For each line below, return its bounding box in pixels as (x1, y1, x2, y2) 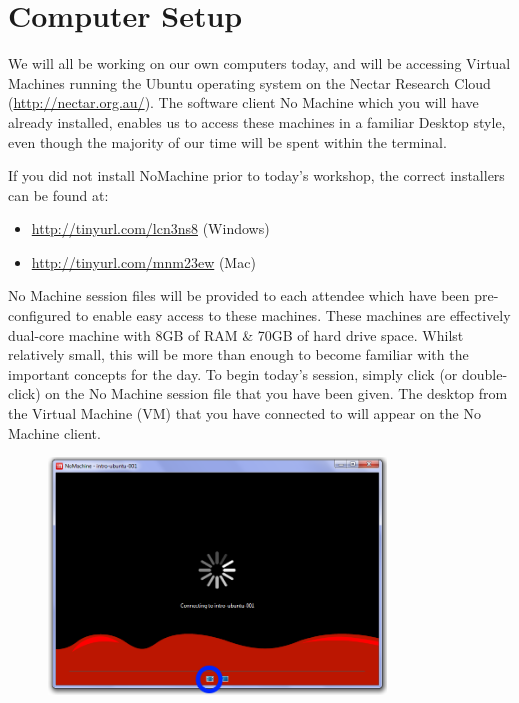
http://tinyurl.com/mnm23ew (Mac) (31, 251, 256, 272)
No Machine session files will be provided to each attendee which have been (8, 285, 470, 306)
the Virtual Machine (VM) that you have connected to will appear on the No (8, 403, 481, 424)
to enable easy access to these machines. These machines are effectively (75, 305, 511, 326)
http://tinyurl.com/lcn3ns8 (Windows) (31, 218, 270, 239)
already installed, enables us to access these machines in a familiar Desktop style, (8, 111, 506, 132)
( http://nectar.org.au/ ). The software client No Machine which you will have (8, 92, 479, 113)
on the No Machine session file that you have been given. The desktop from (45, 383, 508, 404)
